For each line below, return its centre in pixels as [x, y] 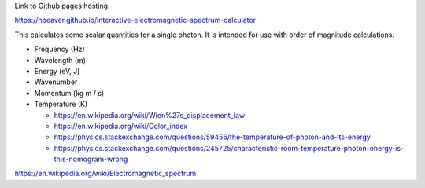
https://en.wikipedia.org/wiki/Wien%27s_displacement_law [150, 115]
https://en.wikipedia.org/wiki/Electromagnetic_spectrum [105, 174]
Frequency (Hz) [60, 49]
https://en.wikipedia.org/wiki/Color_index [121, 126]
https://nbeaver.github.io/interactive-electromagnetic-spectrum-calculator [135, 20]
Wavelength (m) [60, 60]
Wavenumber [56, 82]
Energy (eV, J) [57, 71]
